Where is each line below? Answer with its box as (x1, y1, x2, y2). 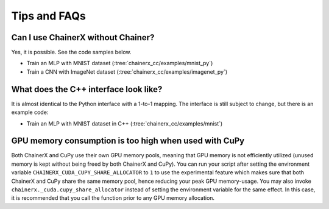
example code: (11, 108, 49, 116)
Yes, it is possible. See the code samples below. (11, 49, 132, 56)
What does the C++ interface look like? (11, 84, 163, 94)
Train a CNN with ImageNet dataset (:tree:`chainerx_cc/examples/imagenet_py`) (26, 68, 228, 76)
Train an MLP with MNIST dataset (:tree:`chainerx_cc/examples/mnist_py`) (26, 60, 213, 67)
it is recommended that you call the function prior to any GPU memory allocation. (11, 194, 215, 202)
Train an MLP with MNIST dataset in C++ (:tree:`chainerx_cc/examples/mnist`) (26, 119, 223, 127)
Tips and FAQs (11, 9, 87, 23)
